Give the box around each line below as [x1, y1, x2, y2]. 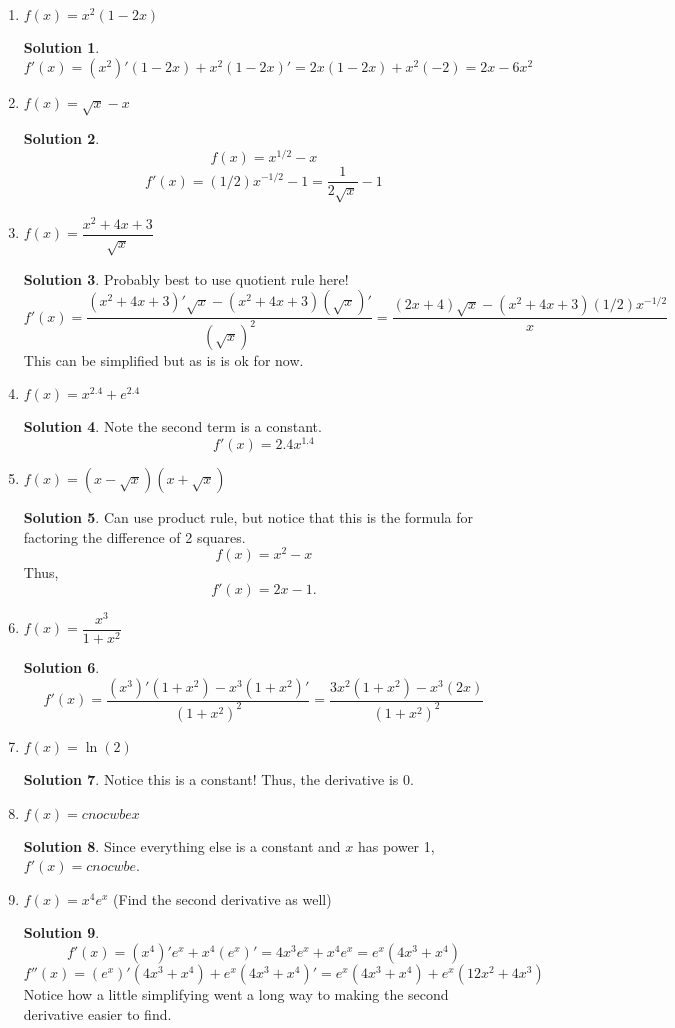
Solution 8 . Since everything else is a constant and [23, 835, 341, 856]
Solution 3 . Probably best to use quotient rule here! [23, 268, 349, 289]
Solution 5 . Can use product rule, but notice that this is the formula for [23, 507, 473, 527]
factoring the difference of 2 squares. [23, 526, 246, 547]
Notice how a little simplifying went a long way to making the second [23, 983, 449, 1004]
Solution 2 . [23, 128, 100, 149]
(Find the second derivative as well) [113, 888, 332, 909]
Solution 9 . [23, 922, 100, 943]
